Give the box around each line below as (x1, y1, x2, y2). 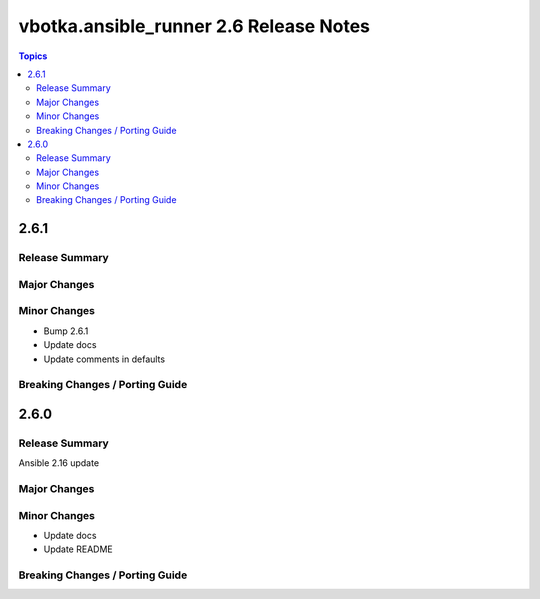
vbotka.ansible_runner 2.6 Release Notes (18, 15, 370, 37)
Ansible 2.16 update (18, 457, 100, 469)
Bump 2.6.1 (43, 325, 89, 337)
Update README (43, 543, 114, 555)
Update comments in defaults (43, 353, 165, 365)
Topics (18, 50, 48, 62)
